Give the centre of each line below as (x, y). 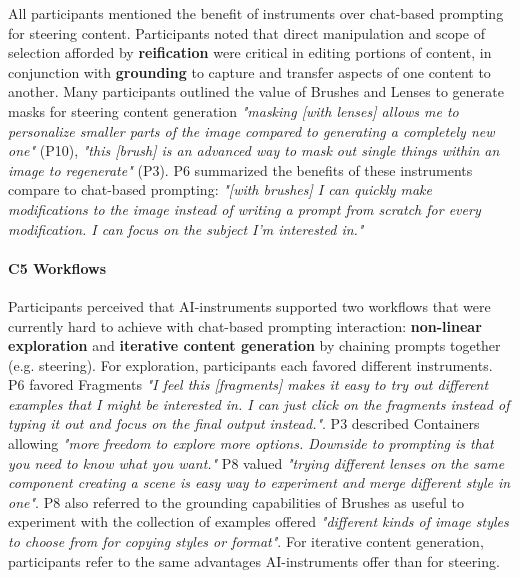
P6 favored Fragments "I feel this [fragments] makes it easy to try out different (248, 384)
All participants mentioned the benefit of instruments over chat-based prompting (256, 13)
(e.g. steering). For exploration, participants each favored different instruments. (250, 364)
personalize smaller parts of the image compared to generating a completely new (251, 130)
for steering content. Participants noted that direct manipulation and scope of (247, 32)
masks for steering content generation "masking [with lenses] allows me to (233, 110)
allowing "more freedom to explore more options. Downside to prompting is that (251, 443)
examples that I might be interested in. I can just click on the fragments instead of (259, 403)
